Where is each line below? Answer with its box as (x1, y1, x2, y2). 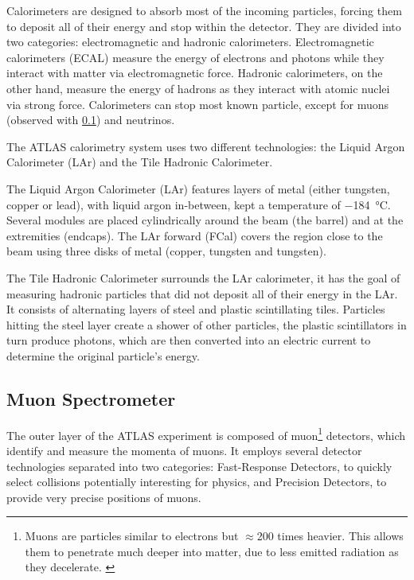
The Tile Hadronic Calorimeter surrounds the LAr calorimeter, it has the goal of (6, 269, 400, 286)
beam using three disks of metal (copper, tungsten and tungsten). (6, 243, 326, 259)
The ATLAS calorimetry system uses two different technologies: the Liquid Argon (6, 138, 405, 154)
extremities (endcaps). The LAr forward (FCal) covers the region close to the (6, 227, 383, 243)
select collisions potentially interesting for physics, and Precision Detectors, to (6, 473, 387, 490)
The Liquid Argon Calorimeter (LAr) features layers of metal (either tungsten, (6, 180, 390, 197)
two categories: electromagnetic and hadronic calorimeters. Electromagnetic (6, 33, 374, 50)
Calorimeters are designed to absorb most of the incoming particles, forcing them (6, 2, 402, 18)
